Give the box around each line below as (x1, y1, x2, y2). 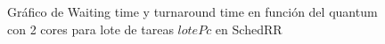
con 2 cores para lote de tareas (7, 19, 174, 38)
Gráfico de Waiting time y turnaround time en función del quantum (7, 3, 378, 20)
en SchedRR (215, 19, 283, 38)
